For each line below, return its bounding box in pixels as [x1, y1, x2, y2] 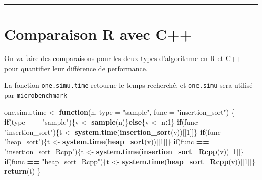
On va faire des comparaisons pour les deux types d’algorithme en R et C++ [4, 53, 242, 64]
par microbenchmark [4, 89, 68, 100]
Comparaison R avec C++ [4, 24, 192, 44]
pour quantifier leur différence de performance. [4, 63, 148, 73]
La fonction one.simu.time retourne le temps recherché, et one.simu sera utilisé [4, 80, 253, 90]
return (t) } [4, 166, 41, 176]
